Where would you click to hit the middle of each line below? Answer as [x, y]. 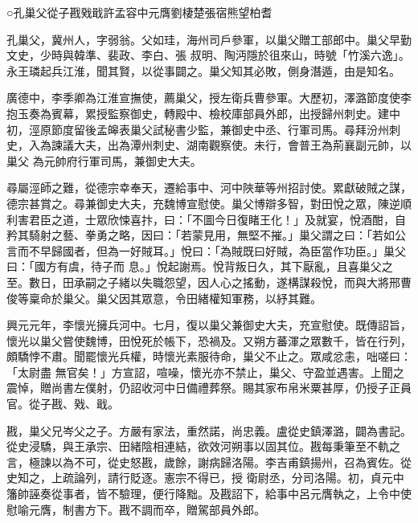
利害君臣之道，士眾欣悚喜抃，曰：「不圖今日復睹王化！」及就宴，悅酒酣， [201, 219]
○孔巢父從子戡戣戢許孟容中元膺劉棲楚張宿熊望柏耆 [139, 12]
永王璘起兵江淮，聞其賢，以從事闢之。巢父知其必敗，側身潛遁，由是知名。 [203, 70]
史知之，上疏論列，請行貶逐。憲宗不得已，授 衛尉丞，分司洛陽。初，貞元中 [205, 478]
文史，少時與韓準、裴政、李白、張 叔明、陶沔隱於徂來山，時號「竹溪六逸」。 [208, 55]
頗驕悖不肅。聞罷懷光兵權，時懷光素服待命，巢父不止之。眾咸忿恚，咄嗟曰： [209, 356]
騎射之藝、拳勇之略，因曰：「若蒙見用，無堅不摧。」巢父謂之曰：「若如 [211, 235]
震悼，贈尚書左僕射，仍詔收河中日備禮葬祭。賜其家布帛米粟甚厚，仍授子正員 [209, 388]
